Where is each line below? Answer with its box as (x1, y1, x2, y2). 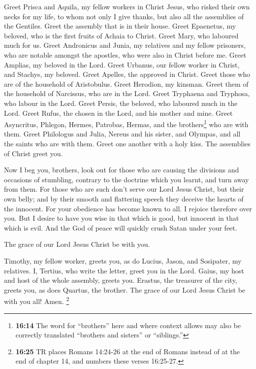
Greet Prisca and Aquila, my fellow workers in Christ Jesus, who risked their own (4, 1, 250, 11)
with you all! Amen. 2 (4, 295, 69, 306)
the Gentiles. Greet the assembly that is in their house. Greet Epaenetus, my (4, 21, 236, 31)
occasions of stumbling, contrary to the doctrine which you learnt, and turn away (4, 174, 249, 184)
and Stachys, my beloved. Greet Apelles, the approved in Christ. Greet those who (4, 69, 250, 79)
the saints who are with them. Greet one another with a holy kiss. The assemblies (4, 138, 251, 148)
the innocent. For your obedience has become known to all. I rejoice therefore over (4, 203, 252, 213)
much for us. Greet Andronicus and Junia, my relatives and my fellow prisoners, (4, 40, 246, 50)
